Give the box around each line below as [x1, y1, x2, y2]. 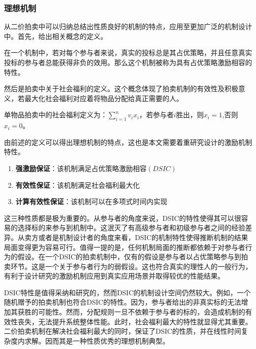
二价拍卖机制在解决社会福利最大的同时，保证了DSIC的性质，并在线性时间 [4, 326, 241, 336]
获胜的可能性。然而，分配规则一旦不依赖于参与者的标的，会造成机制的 [17, 307, 245, 317]
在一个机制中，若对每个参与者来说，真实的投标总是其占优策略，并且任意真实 [4, 47, 252, 58]
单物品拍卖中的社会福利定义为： [4, 109, 107, 120]
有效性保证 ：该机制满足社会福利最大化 [15, 179, 140, 190]
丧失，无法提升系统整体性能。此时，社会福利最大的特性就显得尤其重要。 [17, 316, 252, 326]
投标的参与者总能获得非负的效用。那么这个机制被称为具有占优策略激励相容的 [4, 57, 252, 67]
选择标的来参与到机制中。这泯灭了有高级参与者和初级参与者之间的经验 [17, 222, 245, 233]
